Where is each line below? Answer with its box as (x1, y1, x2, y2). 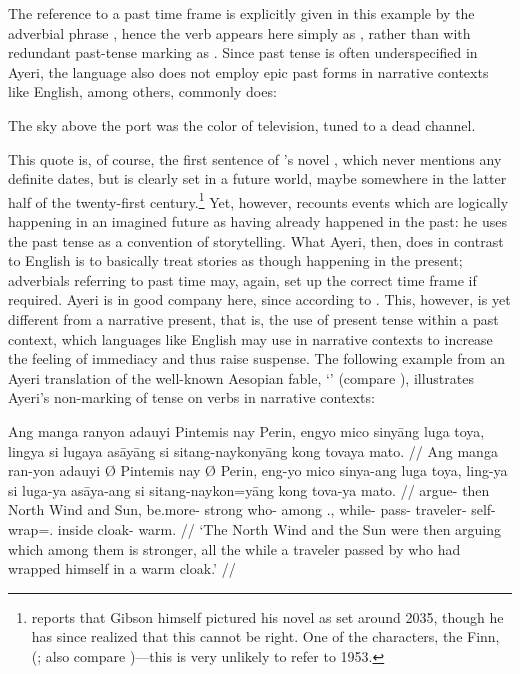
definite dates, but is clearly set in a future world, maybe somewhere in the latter (8, 168, 507, 189)
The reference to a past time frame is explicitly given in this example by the (8, 3, 475, 23)
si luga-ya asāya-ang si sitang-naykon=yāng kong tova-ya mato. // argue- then (8, 479, 490, 500)
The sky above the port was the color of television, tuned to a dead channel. (8, 114, 476, 135)
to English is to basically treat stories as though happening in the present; (8, 250, 463, 271)
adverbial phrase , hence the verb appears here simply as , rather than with (8, 22, 471, 43)
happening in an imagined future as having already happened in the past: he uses (8, 211, 507, 231)
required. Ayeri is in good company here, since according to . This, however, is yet (8, 289, 511, 310)
